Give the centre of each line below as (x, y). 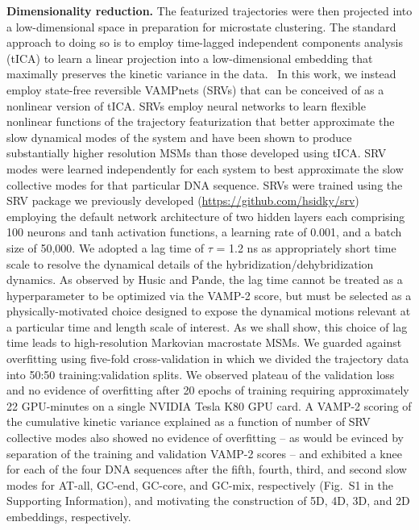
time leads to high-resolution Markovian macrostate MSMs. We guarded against (204, 342)
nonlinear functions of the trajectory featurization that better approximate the (201, 121)
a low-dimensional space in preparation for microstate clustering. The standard (201, 26)
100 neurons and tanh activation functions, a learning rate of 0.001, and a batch (204, 232)
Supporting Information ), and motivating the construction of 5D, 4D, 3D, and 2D (208, 501)
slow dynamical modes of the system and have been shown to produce (179, 137)
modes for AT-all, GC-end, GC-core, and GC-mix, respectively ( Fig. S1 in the (200, 484)
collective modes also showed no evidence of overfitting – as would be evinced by (205, 438)
